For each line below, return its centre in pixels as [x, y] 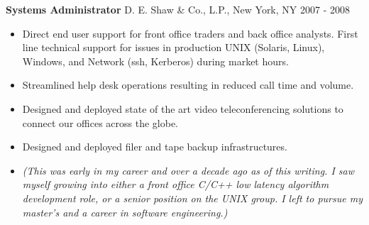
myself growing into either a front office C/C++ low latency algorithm [176, 184]
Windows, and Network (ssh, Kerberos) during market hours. [155, 61]
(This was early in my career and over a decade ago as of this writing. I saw [188, 170]
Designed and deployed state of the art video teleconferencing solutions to [183, 108]
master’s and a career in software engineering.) [125, 212]
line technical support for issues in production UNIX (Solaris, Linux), [174, 47]
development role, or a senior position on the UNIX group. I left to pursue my [192, 198]
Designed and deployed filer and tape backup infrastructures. [155, 147]
